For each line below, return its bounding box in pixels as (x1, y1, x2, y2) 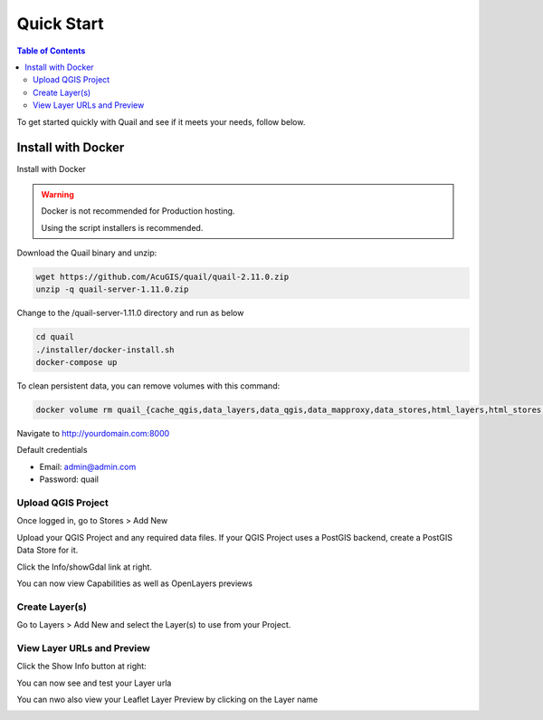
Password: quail (39, 474, 100, 485)
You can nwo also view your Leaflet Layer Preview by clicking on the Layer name (16, 694, 319, 705)
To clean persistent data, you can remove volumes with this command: (16, 380, 281, 391)
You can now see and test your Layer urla (16, 677, 172, 688)
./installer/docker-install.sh (35, 344, 176, 355)
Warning (41, 188, 74, 199)
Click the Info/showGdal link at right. (16, 562, 153, 572)
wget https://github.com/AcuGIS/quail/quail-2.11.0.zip (35, 272, 290, 282)
